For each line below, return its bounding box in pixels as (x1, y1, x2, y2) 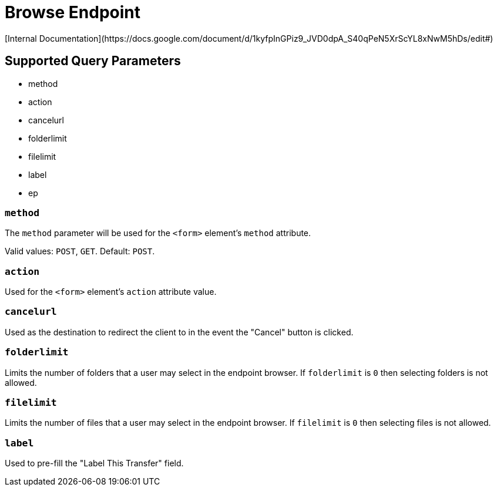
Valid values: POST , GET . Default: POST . (5, 246, 155, 257)
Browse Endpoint (5, 2, 141, 22)
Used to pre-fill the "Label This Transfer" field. (5, 458, 184, 469)
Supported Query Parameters (5, 53, 181, 69)
